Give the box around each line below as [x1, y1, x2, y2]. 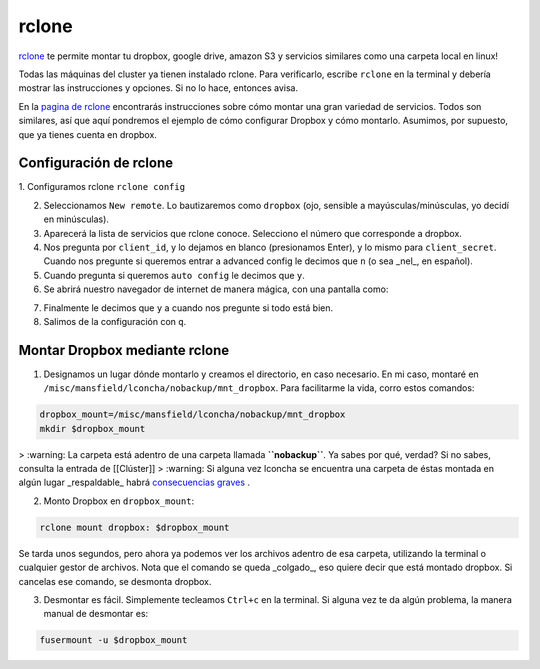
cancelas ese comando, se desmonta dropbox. [18, 575, 212, 587]
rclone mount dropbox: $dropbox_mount [39, 521, 230, 533]
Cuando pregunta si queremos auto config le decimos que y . [43, 269, 305, 281]
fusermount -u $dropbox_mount [39, 635, 188, 646]
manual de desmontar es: [43, 608, 149, 620]
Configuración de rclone [18, 155, 174, 172]
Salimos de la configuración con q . [43, 315, 187, 327]
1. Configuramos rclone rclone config [18, 181, 185, 193]
